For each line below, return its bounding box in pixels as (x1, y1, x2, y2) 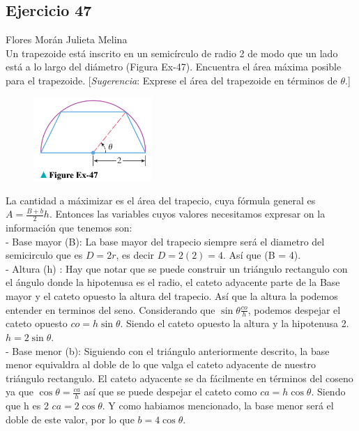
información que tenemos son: (6, 220, 132, 235)
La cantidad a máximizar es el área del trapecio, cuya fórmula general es (6, 192, 316, 207)
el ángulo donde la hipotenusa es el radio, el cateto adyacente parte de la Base (6, 275, 340, 289)
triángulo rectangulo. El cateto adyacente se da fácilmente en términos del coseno (6, 370, 353, 385)
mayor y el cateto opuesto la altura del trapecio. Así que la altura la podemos (6, 288, 338, 303)
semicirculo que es (6, 248, 83, 262)
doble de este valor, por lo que (6, 411, 135, 426)
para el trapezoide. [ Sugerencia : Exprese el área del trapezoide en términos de (6, 73, 337, 87)
